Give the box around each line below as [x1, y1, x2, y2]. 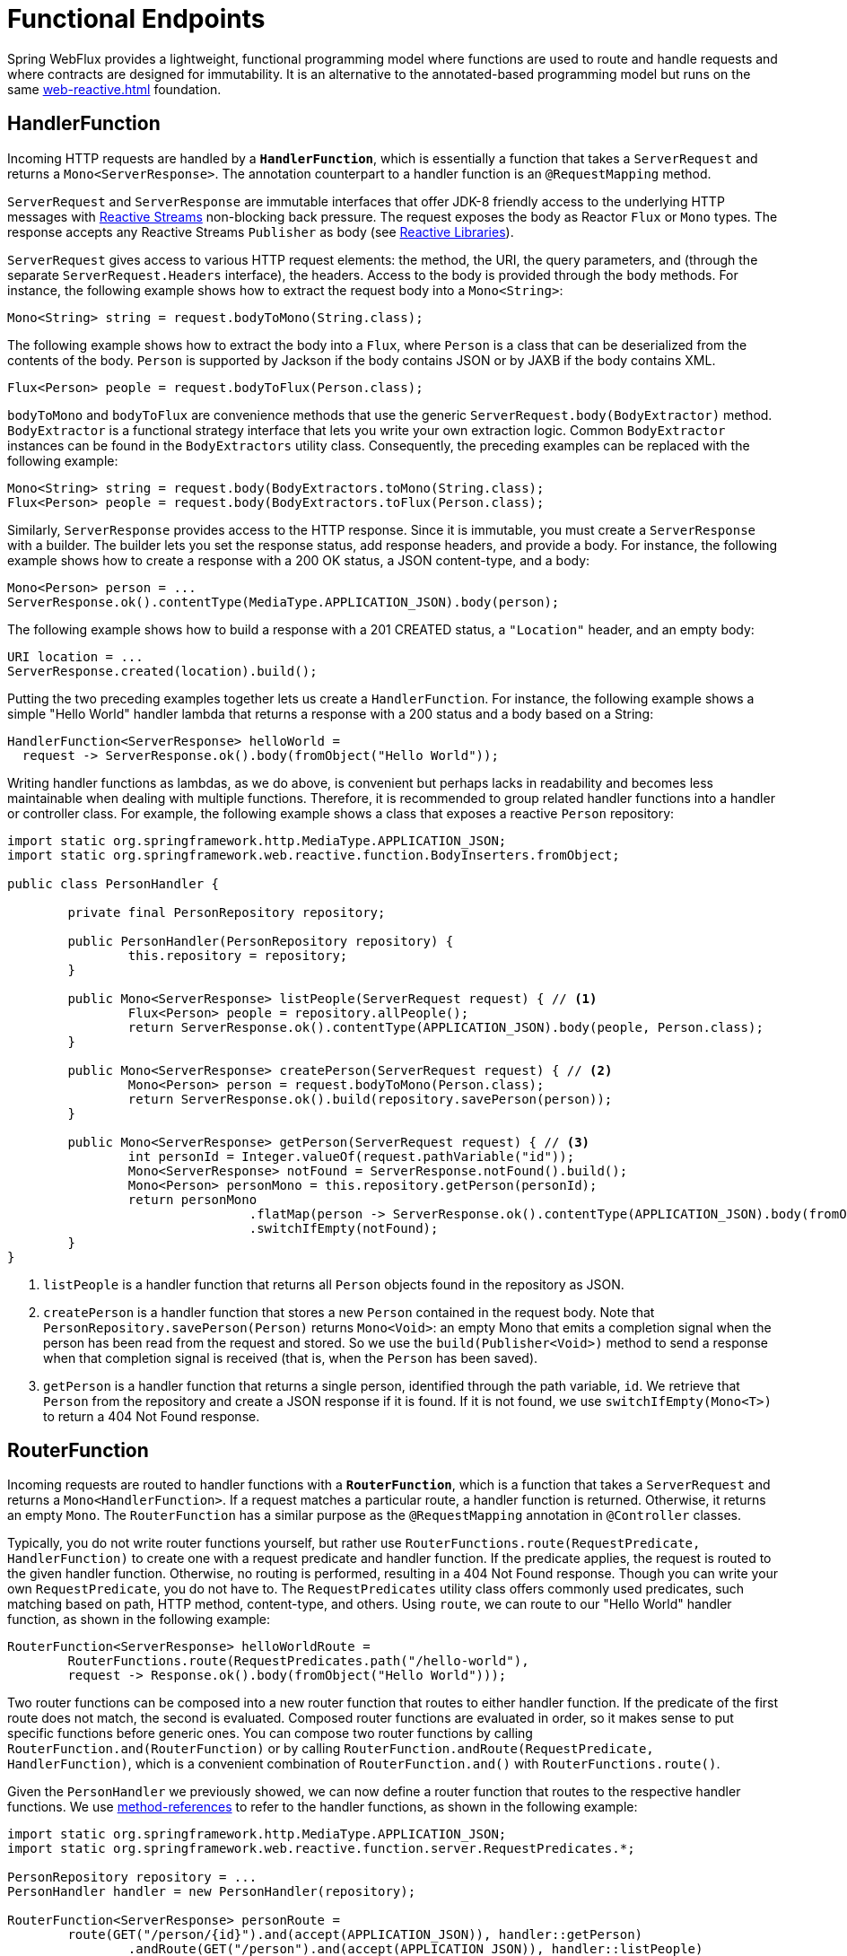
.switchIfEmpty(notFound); [249, 1220, 439, 1236]
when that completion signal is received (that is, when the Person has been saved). [43, 1349, 538, 1366]
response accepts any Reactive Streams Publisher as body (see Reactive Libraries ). [7, 223, 514, 240]
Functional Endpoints [7, 4, 266, 34]
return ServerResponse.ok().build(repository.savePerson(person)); [127, 1091, 613, 1106]
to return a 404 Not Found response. [43, 1408, 260, 1424]
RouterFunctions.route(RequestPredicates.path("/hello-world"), [67, 1654, 529, 1669]
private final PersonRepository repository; [67, 904, 386, 920]
